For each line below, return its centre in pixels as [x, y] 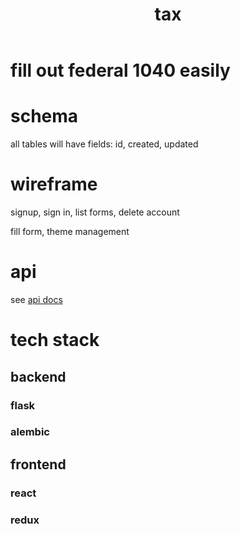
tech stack [55, 340]
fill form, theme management [70, 232]
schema [44, 116]
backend [38, 376]
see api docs [36, 299]
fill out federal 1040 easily [120, 70]
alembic [30, 432]
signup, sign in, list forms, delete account [95, 212]
